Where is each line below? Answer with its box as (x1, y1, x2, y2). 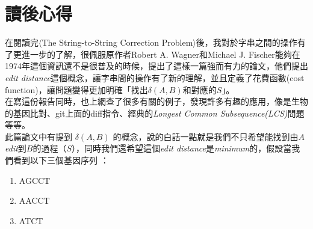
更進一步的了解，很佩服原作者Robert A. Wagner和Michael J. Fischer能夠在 (13, 47, 300, 60)
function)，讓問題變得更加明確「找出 (5, 83, 148, 96)
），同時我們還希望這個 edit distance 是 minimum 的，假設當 (72, 142, 292, 154)
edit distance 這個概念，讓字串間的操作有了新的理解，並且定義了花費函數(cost (5, 71, 305, 84)
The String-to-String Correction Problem (42, 36, 193, 49)
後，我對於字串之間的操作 (196, 36, 297, 49)
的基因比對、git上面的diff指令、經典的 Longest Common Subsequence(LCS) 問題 (5, 106, 305, 119)
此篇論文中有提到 (5, 130, 72, 142)
